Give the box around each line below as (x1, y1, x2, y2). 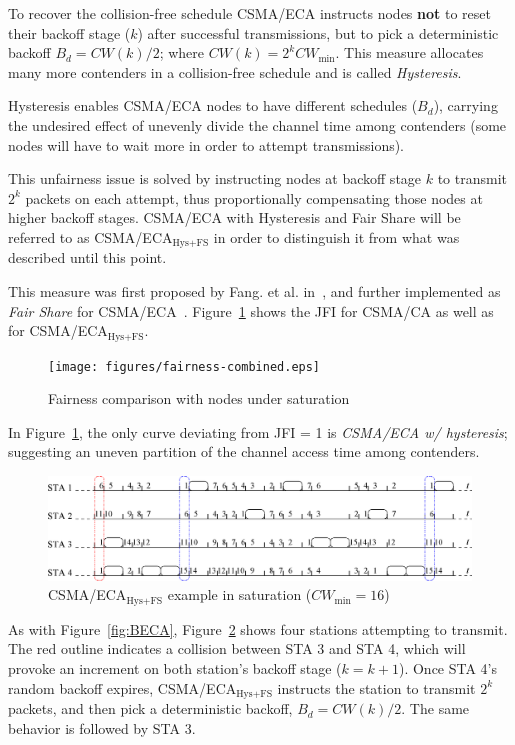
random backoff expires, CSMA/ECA (8, 677, 237, 698)
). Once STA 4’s (398, 658, 498, 679)
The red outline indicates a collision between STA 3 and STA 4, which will (8, 638, 466, 659)
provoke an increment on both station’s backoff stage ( (8, 658, 342, 679)
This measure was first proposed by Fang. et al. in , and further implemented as (8, 280, 501, 301)
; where (159, 42, 204, 63)
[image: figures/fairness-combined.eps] (48, 359, 321, 374)
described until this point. (8, 247, 167, 268)
